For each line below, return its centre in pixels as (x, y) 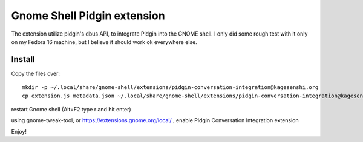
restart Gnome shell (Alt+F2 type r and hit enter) (71, 110)
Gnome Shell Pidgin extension (88, 16)
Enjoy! (19, 131)
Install (23, 59)
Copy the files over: (36, 73)
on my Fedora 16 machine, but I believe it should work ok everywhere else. (104, 42)
